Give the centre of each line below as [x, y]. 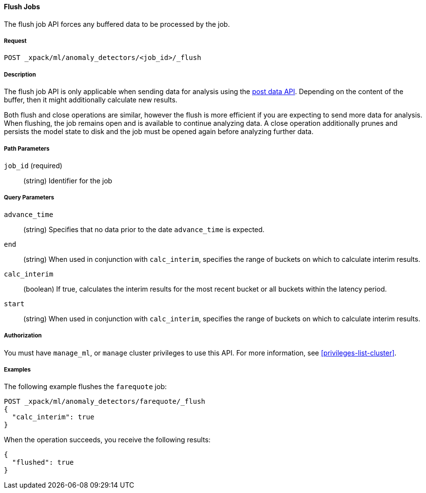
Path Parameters [27, 148]
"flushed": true [43, 463]
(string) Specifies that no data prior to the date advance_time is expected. [144, 229]
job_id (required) [33, 165]
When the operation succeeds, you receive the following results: [107, 440]
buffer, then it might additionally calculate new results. [91, 100]
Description [20, 74]
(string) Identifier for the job [68, 180]
